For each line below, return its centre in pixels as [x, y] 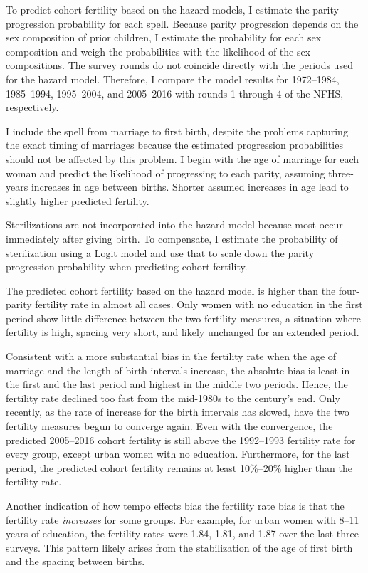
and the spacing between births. [75, 561]
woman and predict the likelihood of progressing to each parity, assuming [165, 173]
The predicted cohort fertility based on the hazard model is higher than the [171, 290]
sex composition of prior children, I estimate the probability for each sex [164, 37]
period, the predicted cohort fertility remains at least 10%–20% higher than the [179, 467]
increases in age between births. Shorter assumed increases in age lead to [190, 187]
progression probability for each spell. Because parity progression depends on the [182, 23]
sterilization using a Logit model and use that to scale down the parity [160, 252]
